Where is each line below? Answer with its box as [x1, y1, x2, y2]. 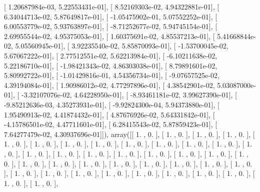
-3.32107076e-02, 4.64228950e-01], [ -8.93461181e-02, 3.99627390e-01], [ [21, 89, 237, 100]
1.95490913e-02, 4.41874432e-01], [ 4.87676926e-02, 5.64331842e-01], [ [4, 109, 215, 119]
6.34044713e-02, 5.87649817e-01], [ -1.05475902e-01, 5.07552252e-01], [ [4, 11, 217, 21]
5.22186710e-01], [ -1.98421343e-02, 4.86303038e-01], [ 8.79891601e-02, [4, 60, 217, 70]
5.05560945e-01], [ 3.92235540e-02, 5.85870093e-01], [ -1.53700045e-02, [15, 40, 228, 51]
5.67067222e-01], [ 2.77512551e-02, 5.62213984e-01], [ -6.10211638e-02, [4, 50, 217, 60]
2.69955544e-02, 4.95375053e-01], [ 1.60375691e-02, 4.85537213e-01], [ [4, 30, 215, 41]
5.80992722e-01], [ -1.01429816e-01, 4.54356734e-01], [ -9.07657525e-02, [4, 70, 219, 80]
